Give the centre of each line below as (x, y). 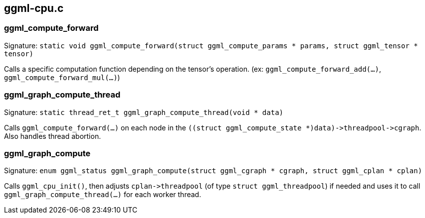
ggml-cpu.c (34, 8)
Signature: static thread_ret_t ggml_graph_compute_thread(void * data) (144, 112)
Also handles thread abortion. (53, 136)
